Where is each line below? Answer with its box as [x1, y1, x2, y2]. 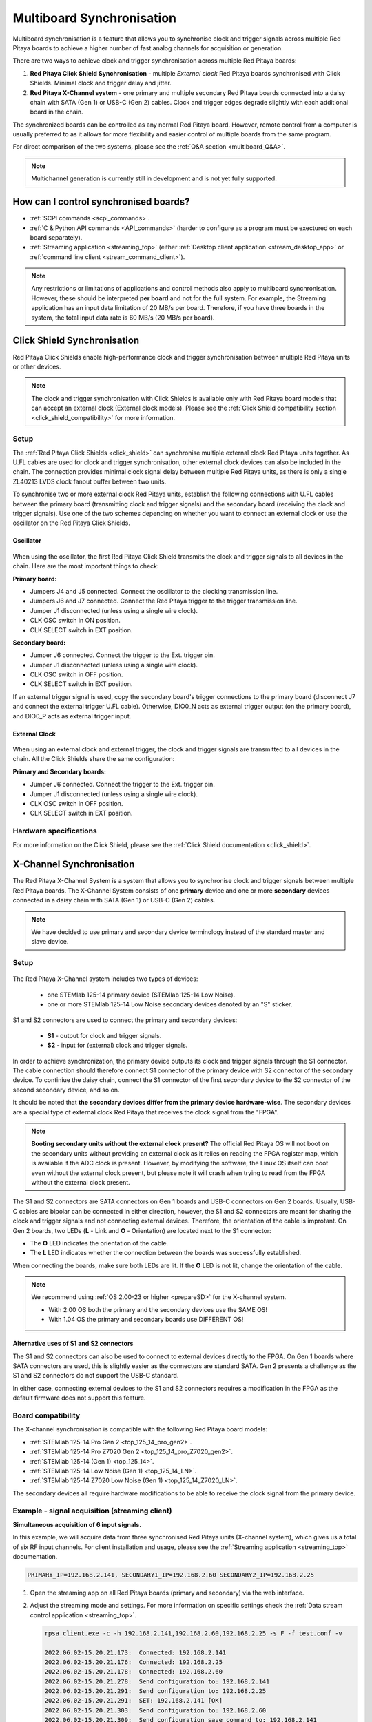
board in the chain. [30, 107, 83, 116]
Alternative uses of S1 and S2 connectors [12, 1340, 134, 1348]
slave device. [31, 937, 69, 946]
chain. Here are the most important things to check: [12, 562, 159, 570]
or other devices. [12, 362, 61, 371]
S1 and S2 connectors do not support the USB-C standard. [12, 1371, 179, 1380]
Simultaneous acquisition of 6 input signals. [12, 1520, 142, 1528]
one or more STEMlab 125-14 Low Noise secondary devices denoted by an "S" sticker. [47, 1000, 293, 1008]
